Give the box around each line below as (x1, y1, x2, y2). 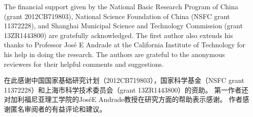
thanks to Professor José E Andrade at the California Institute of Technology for (4, 39, 246, 50)
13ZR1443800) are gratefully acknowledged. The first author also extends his (4, 30, 233, 40)
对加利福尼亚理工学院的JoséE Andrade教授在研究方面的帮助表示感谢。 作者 (4, 94, 243, 104)
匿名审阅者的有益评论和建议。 (10, 103, 106, 114)
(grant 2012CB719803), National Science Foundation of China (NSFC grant (4, 11, 230, 21)
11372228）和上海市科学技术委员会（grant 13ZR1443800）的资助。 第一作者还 (4, 84, 249, 95)
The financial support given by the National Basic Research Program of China (4, 1, 238, 11)
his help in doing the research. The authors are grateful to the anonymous (4, 49, 225, 59)
